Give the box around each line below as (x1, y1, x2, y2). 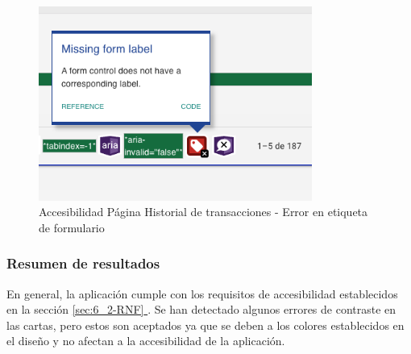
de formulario (39, 219, 105, 235)
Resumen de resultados (6, 253, 160, 273)
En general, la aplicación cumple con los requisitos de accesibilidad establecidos (6, 285, 398, 302)
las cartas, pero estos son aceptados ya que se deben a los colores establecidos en (6, 316, 405, 333)
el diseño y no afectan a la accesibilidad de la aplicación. (6, 332, 285, 349)
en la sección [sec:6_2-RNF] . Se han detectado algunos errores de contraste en (6, 301, 396, 318)
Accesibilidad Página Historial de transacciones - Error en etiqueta (39, 203, 368, 220)
